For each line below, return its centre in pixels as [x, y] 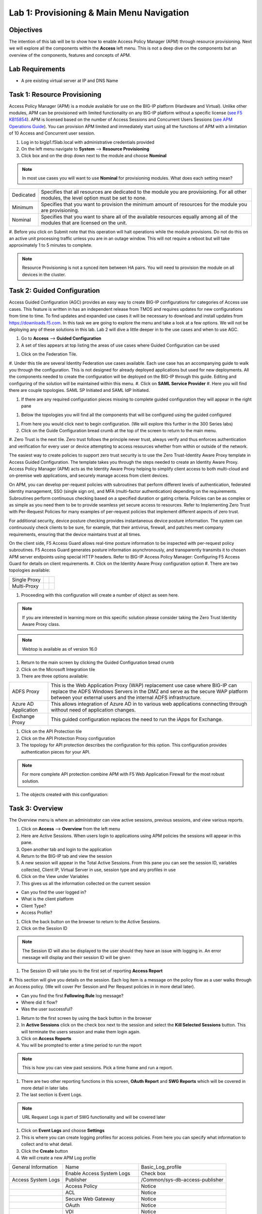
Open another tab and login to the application [66, 849]
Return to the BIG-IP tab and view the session [67, 856]
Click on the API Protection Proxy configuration [68, 738]
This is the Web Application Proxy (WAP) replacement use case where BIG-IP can [144, 686]
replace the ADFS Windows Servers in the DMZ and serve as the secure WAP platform [149, 691]
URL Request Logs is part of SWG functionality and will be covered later [94, 1117]
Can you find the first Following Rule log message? [72, 995]
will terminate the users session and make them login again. [81, 1031]
